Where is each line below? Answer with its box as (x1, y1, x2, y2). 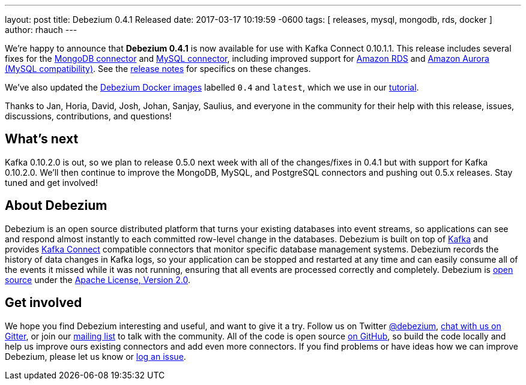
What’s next (5, 131, 79, 147)
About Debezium (5, 198, 107, 213)
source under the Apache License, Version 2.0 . (5, 274, 191, 285)
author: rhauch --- (5, 25, 77, 35)
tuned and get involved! (5, 177, 98, 188)
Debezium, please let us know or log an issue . (5, 351, 186, 362)
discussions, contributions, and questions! (5, 111, 172, 121)
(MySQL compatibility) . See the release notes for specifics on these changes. (5, 64, 311, 74)
